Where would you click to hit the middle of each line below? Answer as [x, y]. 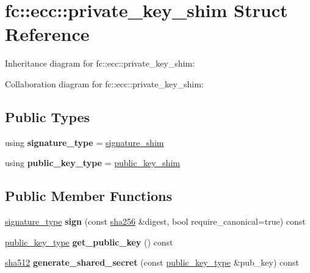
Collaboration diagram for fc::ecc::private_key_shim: [104, 83]
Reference [47, 34]
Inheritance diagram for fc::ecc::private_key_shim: [100, 63]
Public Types [48, 116]
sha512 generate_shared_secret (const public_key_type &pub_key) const [152, 262]
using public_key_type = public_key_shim [92, 163]
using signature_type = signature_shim [85, 142]
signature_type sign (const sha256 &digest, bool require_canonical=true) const [155, 221]
